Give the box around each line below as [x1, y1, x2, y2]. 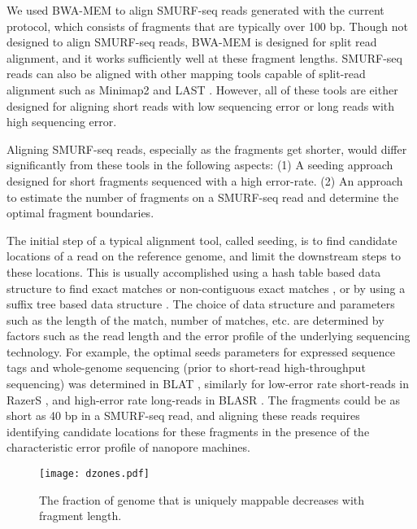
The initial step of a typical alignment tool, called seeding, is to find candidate [7, 231, 397, 248]
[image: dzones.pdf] [39, 468, 150, 480]
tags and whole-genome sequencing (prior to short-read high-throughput [7, 359, 366, 376]
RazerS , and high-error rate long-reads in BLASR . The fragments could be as [7, 391, 400, 408]
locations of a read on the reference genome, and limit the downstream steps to [7, 247, 401, 264]
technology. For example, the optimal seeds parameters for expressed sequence [7, 343, 395, 360]
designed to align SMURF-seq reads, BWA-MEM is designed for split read [7, 33, 377, 50]
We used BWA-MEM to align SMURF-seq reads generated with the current [7, 2, 384, 18]
